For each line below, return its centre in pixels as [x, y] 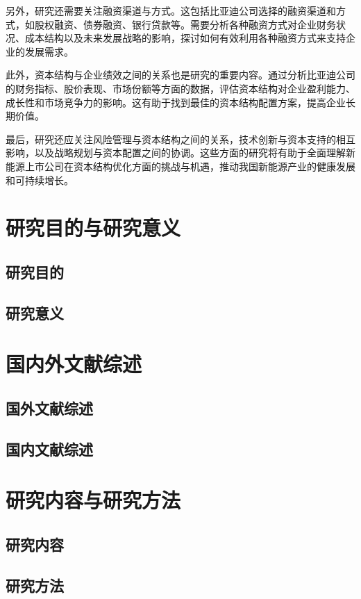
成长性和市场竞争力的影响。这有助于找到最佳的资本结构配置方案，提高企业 [176, 102]
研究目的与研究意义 [93, 228]
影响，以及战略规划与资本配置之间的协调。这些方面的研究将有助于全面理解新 [180, 153]
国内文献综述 [49, 449]
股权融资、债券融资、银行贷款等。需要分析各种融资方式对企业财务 [185, 24]
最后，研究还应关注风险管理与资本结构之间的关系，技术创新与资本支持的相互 [180, 139]
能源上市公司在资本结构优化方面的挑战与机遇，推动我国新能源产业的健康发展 [180, 166]
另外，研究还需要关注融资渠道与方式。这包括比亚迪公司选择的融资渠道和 [171, 10]
